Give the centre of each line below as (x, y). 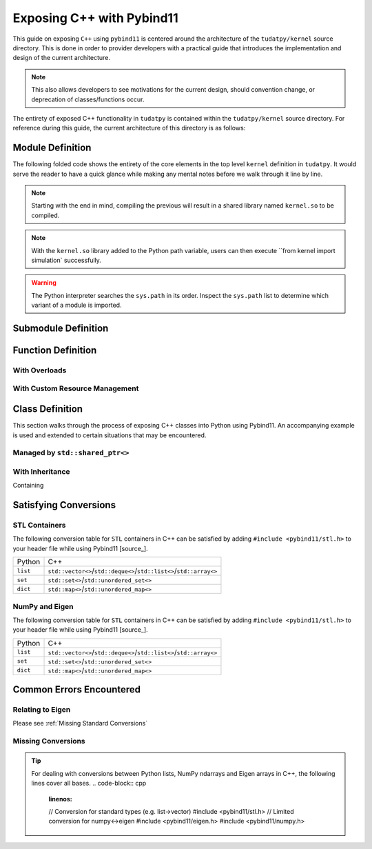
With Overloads (40, 370)
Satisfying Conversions (64, 505)
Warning (44, 283)
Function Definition (55, 350)
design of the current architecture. (61, 58)
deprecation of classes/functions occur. (88, 99)
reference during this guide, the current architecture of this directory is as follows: (129, 128)
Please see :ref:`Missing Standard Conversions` (80, 723)
